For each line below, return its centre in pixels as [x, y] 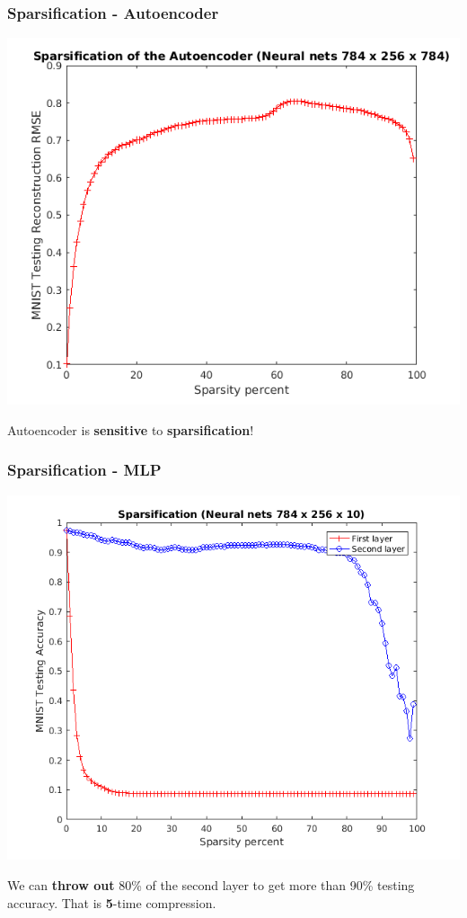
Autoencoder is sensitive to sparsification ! [131, 429]
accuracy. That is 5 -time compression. [112, 902]
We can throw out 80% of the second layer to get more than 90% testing [211, 884]
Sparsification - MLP [84, 470]
